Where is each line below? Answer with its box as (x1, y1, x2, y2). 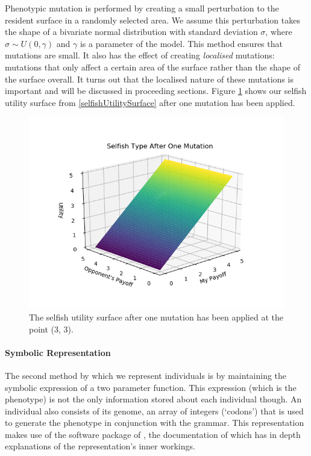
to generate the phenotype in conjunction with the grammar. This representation (5, 416, 304, 429)
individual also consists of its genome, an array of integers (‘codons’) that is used (5, 404, 304, 417)
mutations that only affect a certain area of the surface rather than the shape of (5, 60, 301, 73)
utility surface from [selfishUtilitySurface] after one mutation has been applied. (5, 96, 295, 108)
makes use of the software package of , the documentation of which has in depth (5, 428, 301, 440)
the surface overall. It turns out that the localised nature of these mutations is (5, 72, 294, 85)
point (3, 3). (29, 322, 74, 335)
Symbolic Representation (5, 346, 111, 358)
